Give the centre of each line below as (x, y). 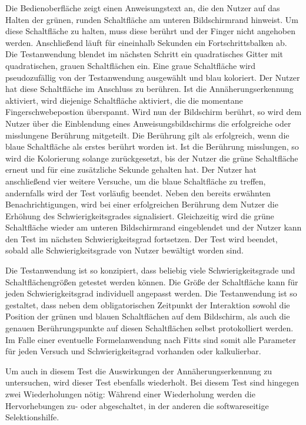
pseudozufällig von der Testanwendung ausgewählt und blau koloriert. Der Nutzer (153, 77)
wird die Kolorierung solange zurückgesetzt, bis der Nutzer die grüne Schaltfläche (152, 158)
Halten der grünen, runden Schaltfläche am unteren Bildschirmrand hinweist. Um (152, 19)
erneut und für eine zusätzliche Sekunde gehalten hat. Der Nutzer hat (131, 169)
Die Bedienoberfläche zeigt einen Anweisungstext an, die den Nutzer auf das (143, 8)
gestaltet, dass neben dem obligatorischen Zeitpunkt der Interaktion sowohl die (148, 304)
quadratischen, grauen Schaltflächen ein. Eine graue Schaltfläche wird (131, 65)
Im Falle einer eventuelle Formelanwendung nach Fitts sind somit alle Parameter (151, 339)
